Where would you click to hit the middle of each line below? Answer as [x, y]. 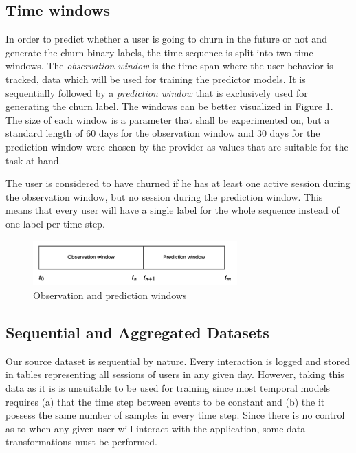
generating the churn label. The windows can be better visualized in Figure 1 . [169, 106]
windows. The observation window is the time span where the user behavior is [169, 66]
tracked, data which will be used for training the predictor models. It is [156, 79]
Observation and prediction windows [110, 295]
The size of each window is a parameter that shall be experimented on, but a [168, 119]
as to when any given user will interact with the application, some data [156, 428]
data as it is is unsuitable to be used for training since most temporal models [168, 387]
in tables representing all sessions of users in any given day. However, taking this [175, 374]
